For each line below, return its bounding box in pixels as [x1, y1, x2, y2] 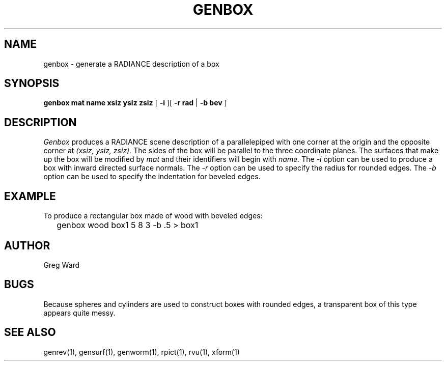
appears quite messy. [43, 308, 116, 317]
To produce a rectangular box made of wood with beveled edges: [43, 211, 263, 220]
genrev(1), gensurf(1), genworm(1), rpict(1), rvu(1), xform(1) [43, 347, 240, 356]
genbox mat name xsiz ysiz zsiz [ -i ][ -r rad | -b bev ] [43, 98, 227, 107]
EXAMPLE [4, 189, 56, 203]
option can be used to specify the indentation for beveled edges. [43, 172, 261, 181]
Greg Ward [43, 260, 80, 269]
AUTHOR [4, 239, 50, 252]
